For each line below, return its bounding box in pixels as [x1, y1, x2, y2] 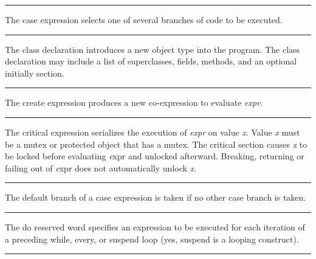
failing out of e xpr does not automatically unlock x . [5, 161, 196, 174]
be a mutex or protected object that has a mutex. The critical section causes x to [5, 137, 307, 150]
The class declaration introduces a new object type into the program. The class [5, 43, 300, 55]
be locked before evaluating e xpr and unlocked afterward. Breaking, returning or [5, 150, 304, 162]
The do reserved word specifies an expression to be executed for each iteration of [5, 220, 305, 233]
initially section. [5, 66, 64, 79]
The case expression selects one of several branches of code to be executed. [5, 13, 283, 26]
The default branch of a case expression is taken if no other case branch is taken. [5, 191, 306, 204]
